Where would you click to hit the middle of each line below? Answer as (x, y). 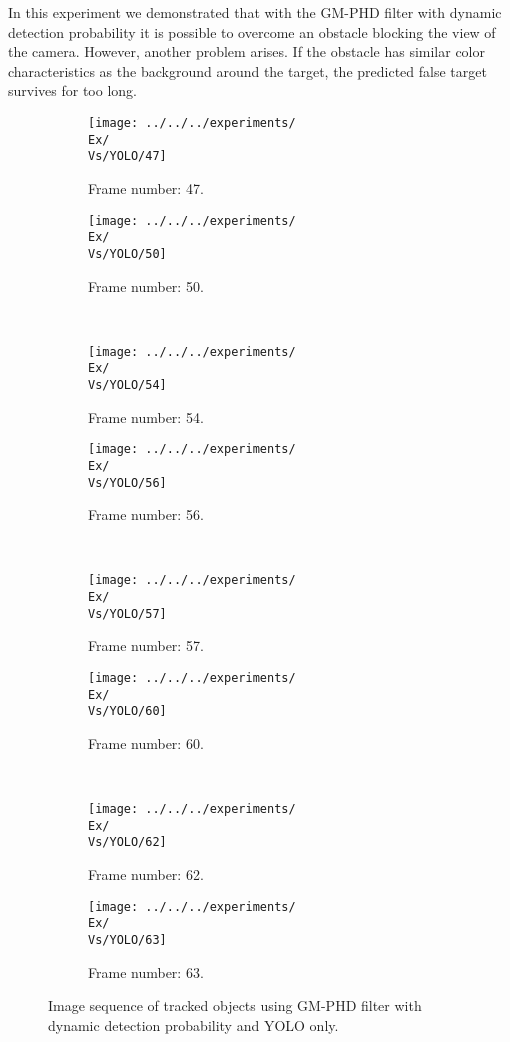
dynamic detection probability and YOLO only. (193, 1024)
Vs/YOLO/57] (127, 613)
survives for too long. (72, 90)
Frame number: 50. (146, 285)
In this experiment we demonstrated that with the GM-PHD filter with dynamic (255, 12)
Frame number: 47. (146, 187)
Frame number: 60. (146, 742)
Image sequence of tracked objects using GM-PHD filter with (235, 1005)
